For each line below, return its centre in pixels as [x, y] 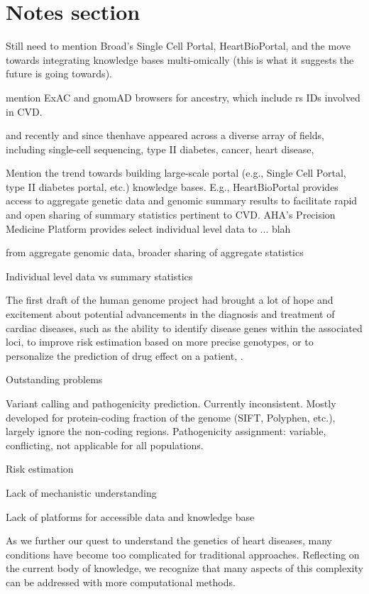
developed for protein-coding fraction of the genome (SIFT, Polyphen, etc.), [171, 417]
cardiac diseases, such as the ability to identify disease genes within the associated [184, 328]
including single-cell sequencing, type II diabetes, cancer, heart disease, [160, 149]
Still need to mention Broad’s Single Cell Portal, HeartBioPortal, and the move [178, 46]
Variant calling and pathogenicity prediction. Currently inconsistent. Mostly [171, 403]
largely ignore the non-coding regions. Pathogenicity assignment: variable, [166, 431]
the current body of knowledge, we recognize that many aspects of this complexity [184, 568]
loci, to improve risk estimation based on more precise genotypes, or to [160, 342]
